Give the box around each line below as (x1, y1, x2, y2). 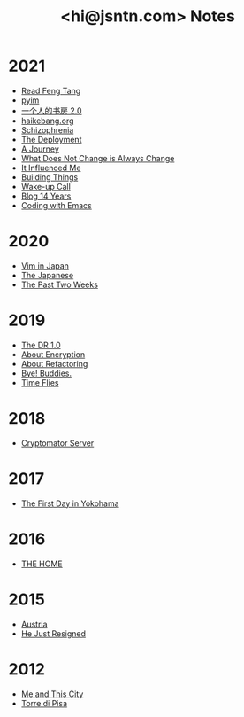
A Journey (20, 144, 59, 154)
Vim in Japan (20, 260, 70, 271)
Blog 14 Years (20, 191, 72, 201)
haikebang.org (20, 115, 74, 126)
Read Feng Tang (20, 85, 81, 96)
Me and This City (20, 689, 84, 699)
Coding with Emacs (20, 199, 92, 210)
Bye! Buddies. (20, 368, 72, 378)
